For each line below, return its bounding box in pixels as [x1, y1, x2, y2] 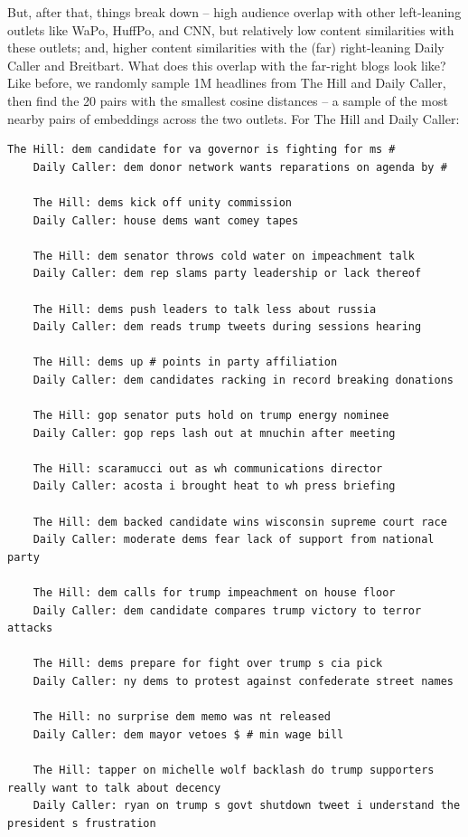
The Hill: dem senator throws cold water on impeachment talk [33, 249, 416, 262]
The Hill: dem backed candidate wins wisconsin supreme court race [33, 515, 447, 528]
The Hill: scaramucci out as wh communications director [33, 461, 383, 475]
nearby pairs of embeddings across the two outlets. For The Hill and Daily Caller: [7, 109, 460, 128]
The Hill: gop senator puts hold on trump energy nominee [33, 409, 389, 423]
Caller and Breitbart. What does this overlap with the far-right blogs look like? [7, 55, 446, 74]
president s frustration [7, 816, 156, 830]
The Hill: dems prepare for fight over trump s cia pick [33, 657, 383, 671]
